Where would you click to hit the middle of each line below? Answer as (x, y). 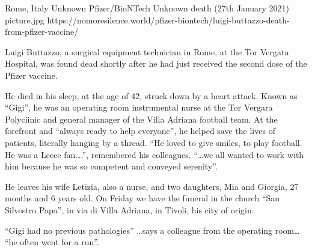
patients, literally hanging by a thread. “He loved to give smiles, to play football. (154, 142)
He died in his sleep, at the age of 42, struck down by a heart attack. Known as (151, 95)
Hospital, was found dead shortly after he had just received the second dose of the (156, 63)
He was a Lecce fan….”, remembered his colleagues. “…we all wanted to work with (154, 154)
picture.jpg (25, 20)
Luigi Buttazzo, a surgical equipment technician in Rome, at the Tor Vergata (147, 51)
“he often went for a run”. (52, 242)
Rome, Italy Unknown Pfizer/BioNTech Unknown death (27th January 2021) (147, 8)
